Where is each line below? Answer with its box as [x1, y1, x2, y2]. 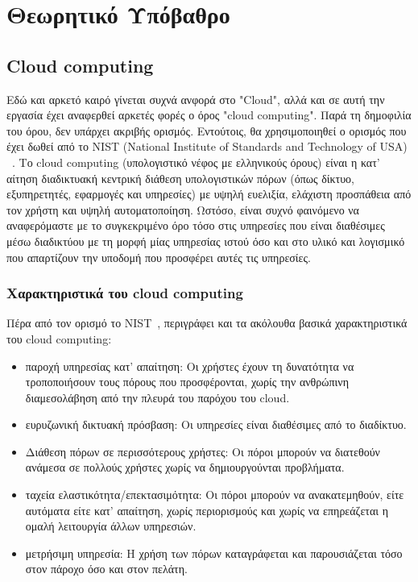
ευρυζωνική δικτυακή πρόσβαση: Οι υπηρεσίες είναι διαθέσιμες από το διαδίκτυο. [25, 416, 407, 433]
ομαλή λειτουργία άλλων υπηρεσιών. [25, 518, 197, 534]
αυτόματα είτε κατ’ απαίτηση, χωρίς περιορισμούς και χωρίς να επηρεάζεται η [25, 501, 388, 518]
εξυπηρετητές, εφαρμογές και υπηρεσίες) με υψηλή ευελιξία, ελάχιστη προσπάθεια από [6, 185, 412, 202]
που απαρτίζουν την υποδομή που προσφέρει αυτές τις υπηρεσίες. [6, 248, 311, 265]
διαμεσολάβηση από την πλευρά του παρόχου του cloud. [25, 389, 290, 405]
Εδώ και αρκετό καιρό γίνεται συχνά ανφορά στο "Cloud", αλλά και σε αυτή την [6, 90, 385, 107]
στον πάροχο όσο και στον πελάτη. [25, 560, 188, 577]
